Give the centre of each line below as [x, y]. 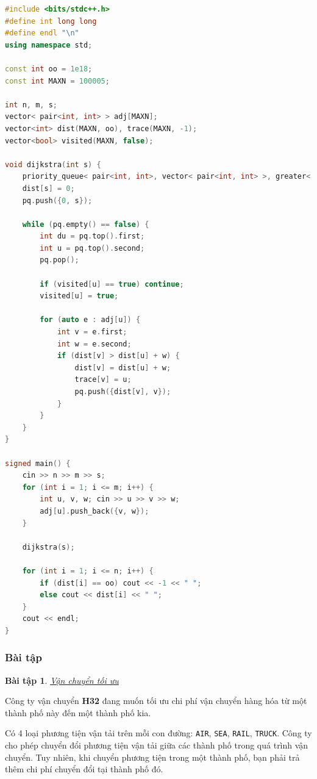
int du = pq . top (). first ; [92, 236]
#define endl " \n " [42, 33]
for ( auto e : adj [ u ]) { [90, 320]
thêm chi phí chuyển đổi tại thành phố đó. [84, 769]
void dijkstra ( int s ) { [53, 164]
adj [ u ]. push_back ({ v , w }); [94, 511]
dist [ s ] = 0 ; [48, 188]
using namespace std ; [49, 45]
